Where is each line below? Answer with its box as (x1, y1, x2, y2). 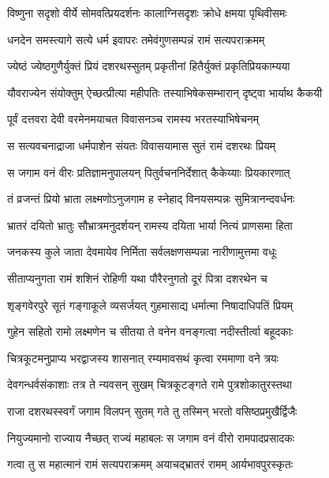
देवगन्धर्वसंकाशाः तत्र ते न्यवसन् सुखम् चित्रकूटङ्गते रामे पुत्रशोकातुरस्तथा (7, 376, 292, 393)
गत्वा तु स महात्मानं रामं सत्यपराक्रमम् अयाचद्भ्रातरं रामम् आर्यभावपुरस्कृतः (7, 456, 293, 472)
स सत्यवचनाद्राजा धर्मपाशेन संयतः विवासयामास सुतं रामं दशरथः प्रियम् (7, 137, 276, 153)
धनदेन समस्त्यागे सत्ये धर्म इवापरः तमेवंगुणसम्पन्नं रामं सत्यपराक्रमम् (7, 31, 265, 47)
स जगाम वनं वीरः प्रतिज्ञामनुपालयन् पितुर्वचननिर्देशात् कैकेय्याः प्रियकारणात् (7, 164, 290, 180)
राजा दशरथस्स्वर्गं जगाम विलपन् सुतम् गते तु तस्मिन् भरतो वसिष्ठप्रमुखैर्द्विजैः (7, 402, 297, 419)
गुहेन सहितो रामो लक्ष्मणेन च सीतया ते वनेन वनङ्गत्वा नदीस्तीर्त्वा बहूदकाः (7, 323, 293, 340)
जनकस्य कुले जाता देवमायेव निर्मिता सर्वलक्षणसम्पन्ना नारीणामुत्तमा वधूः (7, 243, 277, 260)
